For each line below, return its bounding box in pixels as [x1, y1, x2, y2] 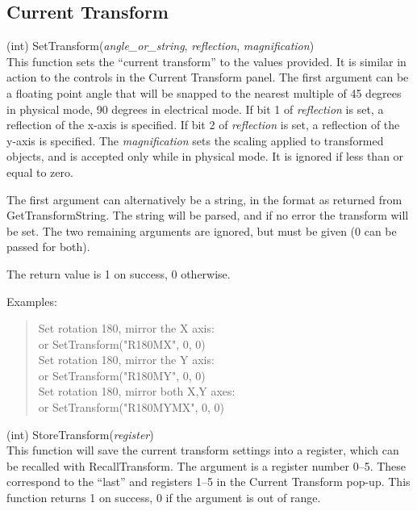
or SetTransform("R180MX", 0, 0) [38, 335, 206, 352]
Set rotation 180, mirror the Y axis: [38, 351, 215, 368]
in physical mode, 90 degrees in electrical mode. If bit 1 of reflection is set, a [6, 100, 384, 117]
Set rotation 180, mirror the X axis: [38, 320, 215, 337]
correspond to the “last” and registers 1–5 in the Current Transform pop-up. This [6, 473, 411, 490]
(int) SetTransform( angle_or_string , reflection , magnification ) [6, 37, 315, 54]
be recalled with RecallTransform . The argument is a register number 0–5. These [6, 457, 407, 474]
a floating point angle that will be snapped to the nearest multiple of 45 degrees [6, 84, 402, 101]
